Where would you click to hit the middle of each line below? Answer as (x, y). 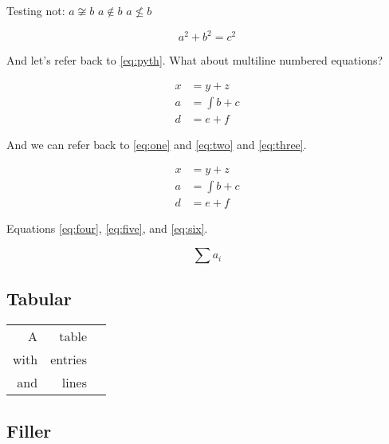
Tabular (39, 299)
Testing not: (36, 10)
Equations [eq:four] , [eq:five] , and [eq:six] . (107, 228)
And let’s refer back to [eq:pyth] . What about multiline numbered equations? (195, 60)
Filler (29, 430)
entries (69, 360)
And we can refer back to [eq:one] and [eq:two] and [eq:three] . (157, 144)
